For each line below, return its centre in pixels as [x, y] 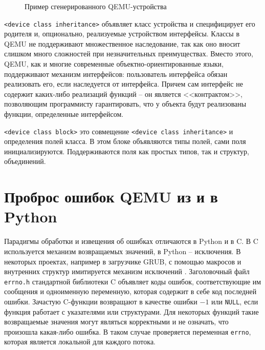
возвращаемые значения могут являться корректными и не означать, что [116, 322]
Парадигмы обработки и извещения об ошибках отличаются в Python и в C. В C [131, 241]
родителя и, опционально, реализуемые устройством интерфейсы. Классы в [122, 34]
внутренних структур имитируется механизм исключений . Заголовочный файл [127, 271]
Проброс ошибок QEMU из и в [111, 197]
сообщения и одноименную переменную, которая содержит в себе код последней [130, 291]
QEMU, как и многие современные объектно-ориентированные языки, [114, 64]
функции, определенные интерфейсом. [64, 114]
